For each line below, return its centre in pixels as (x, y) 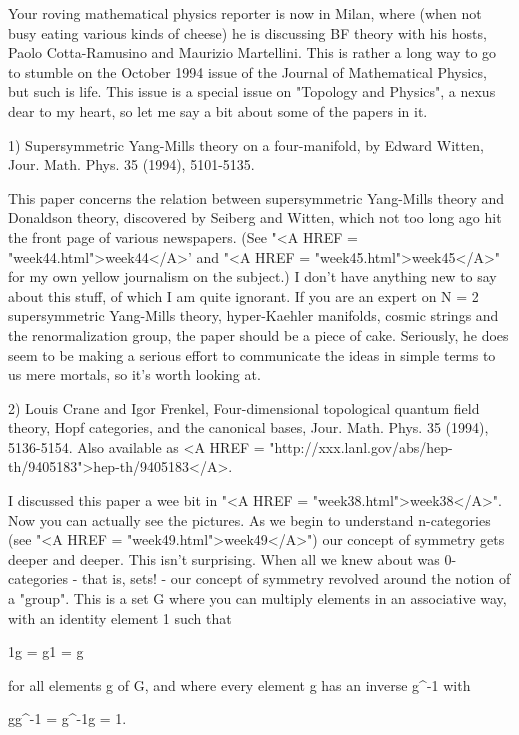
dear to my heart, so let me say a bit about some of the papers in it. (218, 110)
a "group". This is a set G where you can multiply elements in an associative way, (257, 598)
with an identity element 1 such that (120, 617)
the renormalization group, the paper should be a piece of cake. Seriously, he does (258, 334)
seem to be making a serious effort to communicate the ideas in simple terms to (252, 354)
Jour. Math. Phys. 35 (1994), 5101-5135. (131, 164)
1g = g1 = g (46, 651)
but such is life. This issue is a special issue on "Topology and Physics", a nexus (252, 91)
